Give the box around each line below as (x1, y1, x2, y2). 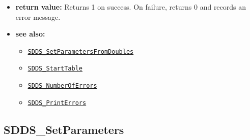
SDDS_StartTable (27, 65, 82, 73)
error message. (15, 11, 61, 22)
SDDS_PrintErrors (27, 99, 87, 107)
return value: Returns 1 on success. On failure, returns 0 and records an (15, 2, 246, 12)
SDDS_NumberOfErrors (27, 82, 97, 90)
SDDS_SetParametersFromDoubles (27, 48, 134, 55)
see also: (15, 28, 45, 39)
